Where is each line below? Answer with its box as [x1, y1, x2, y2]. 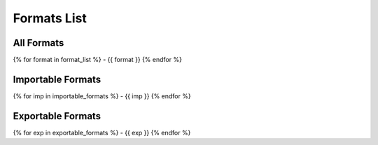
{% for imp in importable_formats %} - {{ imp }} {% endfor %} [13, 91, 192, 100]
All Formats [13, 37, 64, 49]
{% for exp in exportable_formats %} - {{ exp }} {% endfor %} [13, 128, 191, 137]
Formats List [13, 10, 87, 26]
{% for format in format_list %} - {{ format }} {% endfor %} [13, 56, 182, 64]
